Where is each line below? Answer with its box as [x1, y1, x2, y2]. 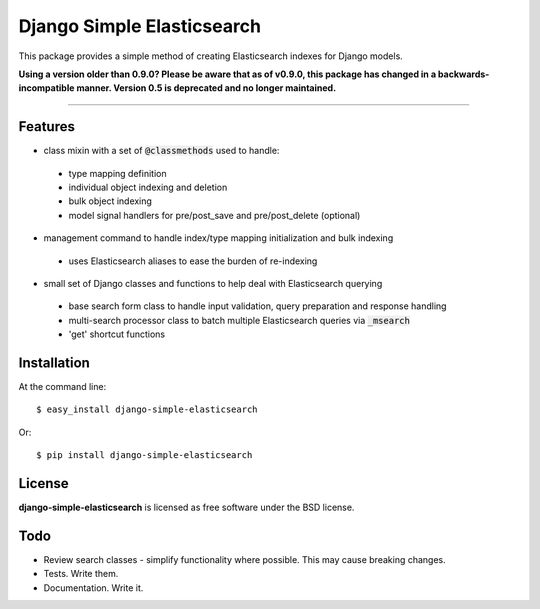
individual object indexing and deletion [68, 181, 228, 194]
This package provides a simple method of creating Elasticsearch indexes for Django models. [18, 50, 404, 62]
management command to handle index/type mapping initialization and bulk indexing [43, 232, 394, 244]
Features [18, 118, 75, 135]
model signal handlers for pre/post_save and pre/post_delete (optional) [68, 209, 361, 221]
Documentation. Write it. [43, 581, 144, 594]
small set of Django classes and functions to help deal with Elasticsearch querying [43, 277, 383, 289]
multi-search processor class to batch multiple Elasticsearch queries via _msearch [68, 314, 410, 326]
